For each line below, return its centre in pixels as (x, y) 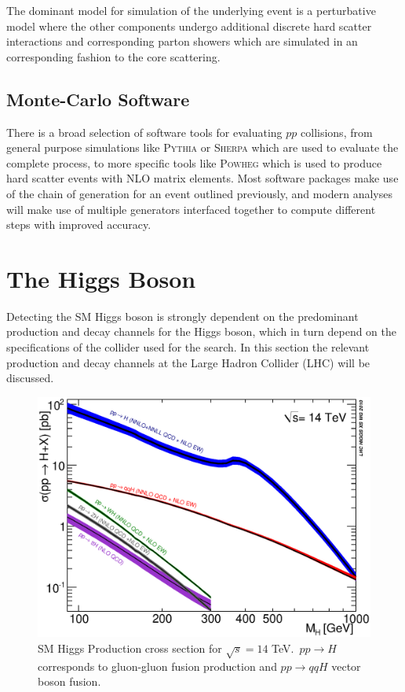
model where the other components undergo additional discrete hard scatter (189, 26)
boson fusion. (69, 681)
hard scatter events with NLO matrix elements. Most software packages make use (202, 178)
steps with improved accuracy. (79, 225)
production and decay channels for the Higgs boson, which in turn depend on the (202, 331)
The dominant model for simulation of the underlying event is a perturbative (191, 10)
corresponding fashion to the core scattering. (113, 56)
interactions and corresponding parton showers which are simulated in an (182, 41)
